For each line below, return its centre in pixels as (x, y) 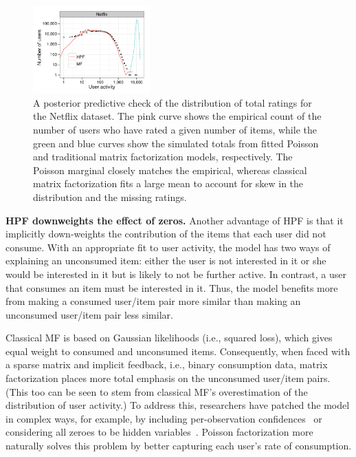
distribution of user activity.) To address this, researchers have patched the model (178, 405)
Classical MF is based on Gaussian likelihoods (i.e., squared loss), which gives (169, 338)
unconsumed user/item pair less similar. (89, 314)
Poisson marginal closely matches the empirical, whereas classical (170, 170)
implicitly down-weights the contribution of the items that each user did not (166, 234)
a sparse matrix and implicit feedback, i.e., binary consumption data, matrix (167, 364)
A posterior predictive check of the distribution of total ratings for (173, 102)
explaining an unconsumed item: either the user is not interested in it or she (166, 261)
